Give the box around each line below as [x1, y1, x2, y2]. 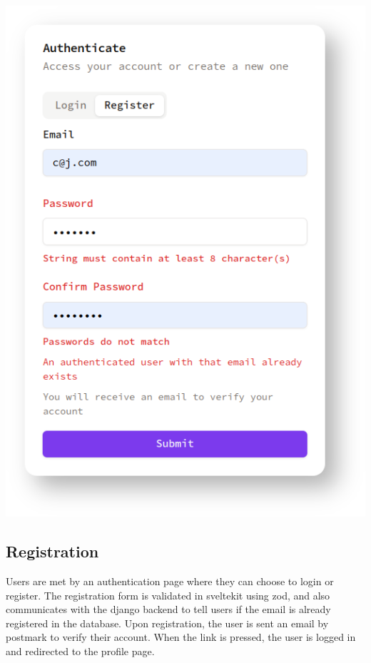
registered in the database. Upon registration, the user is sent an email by [6, 615, 329, 630]
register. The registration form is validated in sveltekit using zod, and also [6, 587, 330, 602]
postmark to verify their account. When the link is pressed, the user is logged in [6, 629, 356, 644]
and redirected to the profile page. [6, 644, 155, 659]
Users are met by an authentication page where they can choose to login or [6, 574, 334, 589]
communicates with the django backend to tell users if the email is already [6, 602, 331, 617]
